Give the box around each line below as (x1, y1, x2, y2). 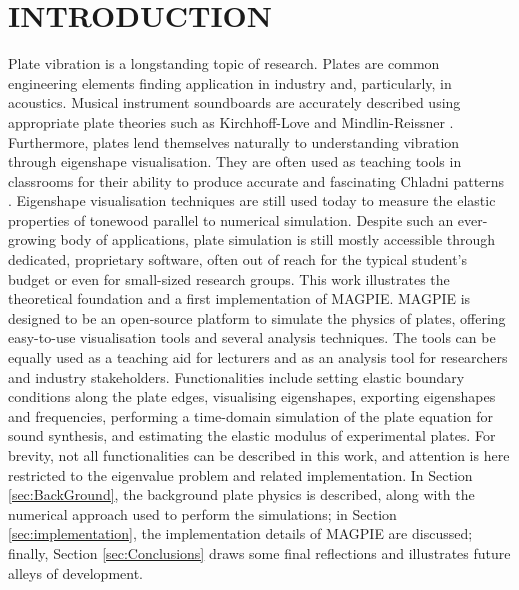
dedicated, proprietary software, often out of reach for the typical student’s (8, 249, 467, 270)
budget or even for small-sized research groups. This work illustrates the (8, 268, 450, 289)
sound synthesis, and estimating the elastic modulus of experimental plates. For (8, 425, 496, 446)
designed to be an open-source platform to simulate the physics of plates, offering (8, 307, 506, 328)
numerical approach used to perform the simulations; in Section (8, 503, 397, 524)
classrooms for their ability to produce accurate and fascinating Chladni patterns (8, 170, 505, 191)
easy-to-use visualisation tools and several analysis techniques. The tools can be (8, 327, 496, 348)
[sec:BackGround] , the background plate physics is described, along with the (8, 484, 475, 505)
